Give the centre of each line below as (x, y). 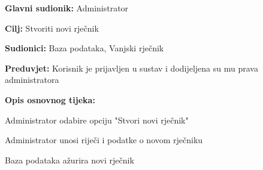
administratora (32, 80)
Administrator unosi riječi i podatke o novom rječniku (104, 140)
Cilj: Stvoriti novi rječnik (52, 28)
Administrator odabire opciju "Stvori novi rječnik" (97, 120)
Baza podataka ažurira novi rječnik (69, 160)
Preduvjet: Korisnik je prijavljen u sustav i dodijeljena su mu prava (131, 68)
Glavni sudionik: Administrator (67, 8)
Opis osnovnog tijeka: (50, 99)
